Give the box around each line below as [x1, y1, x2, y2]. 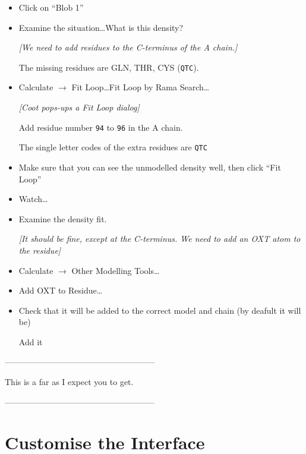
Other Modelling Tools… [71, 264, 160, 276]
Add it [18, 335, 43, 348]
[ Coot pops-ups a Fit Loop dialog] [18, 101, 140, 113]
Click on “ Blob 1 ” [18, 1, 84, 13]
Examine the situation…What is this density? [18, 21, 184, 33]
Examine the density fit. [18, 212, 107, 225]
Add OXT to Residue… [18, 284, 103, 297]
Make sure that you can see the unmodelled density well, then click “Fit [18, 160, 281, 173]
